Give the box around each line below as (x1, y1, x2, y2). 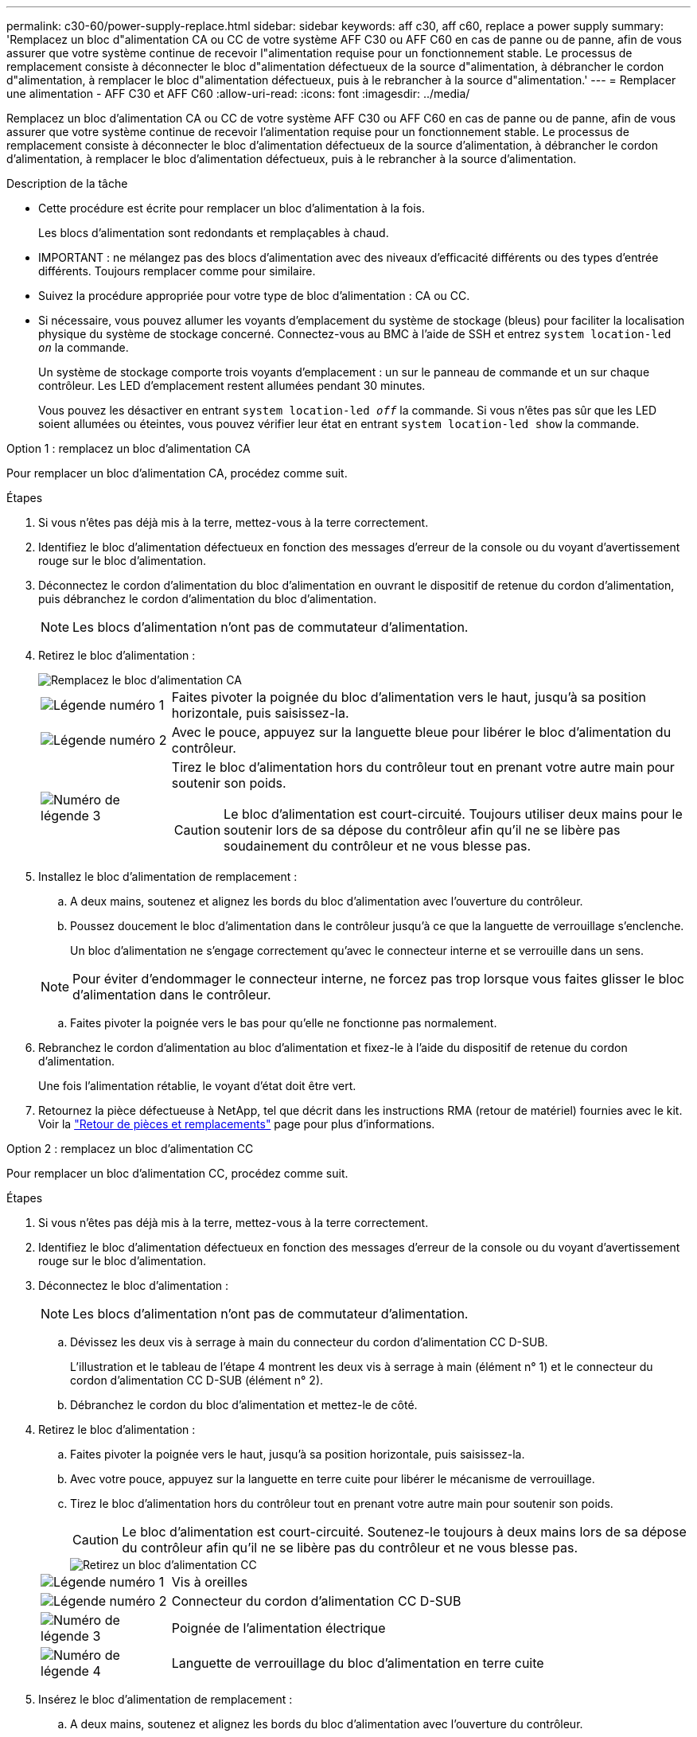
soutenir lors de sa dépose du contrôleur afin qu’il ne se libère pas (224, 822, 621, 838)
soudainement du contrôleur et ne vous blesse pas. (224, 838, 532, 854)
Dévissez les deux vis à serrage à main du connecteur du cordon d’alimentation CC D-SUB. (70, 1335, 548, 1349)
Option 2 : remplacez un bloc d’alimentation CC (6, 1142, 254, 1155)
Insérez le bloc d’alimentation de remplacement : (38, 1692, 293, 1706)
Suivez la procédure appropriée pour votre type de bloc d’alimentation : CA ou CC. (38, 289, 470, 302)
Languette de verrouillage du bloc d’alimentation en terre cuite (171, 1655, 544, 1671)
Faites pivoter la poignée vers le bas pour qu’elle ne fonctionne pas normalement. (70, 1016, 497, 1030)
